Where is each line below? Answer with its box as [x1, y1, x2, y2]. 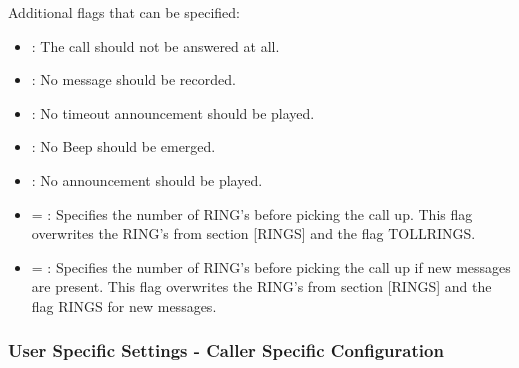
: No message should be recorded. [31, 69, 236, 90]
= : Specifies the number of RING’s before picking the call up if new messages [31, 256, 511, 277]
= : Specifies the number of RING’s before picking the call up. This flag [31, 203, 473, 224]
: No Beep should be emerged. [31, 136, 216, 157]
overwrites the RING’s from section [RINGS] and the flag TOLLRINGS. [31, 223, 476, 244]
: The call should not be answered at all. [31, 35, 280, 56]
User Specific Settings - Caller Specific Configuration [8, 338, 444, 363]
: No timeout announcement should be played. [31, 102, 315, 123]
